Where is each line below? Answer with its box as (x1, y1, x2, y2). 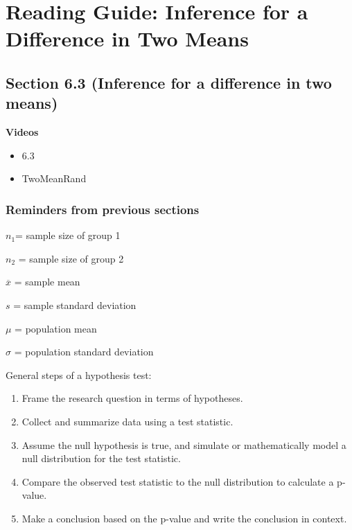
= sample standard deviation (13, 297, 137, 312)
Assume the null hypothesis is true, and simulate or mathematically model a (21, 437, 346, 452)
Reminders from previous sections (6, 200, 200, 218)
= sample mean (14, 274, 80, 289)
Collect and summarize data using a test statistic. (21, 414, 234, 428)
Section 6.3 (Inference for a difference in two (6, 71, 332, 93)
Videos (6, 125, 39, 139)
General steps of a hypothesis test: (6, 367, 152, 382)
